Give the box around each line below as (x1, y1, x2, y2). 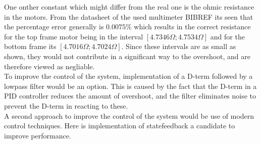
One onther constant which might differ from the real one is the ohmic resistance (4, 2, 254, 12)
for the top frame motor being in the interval (4, 31, 143, 41)
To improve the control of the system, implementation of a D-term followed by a (4, 71, 253, 81)
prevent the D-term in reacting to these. (4, 100, 128, 111)
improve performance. (4, 130, 71, 140)
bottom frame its (4, 41, 57, 52)
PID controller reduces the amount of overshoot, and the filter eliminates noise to (4, 90, 256, 101)
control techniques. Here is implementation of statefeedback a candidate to (4, 120, 235, 131)
